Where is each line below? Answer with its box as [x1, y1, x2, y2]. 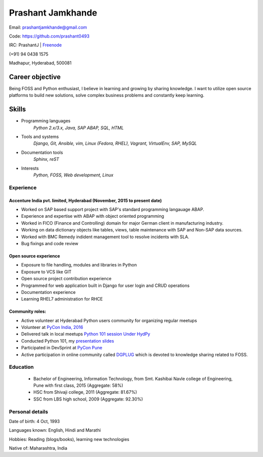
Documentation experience [21, 289, 76, 295]
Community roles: [9, 308, 46, 314]
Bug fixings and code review [21, 240, 79, 246]
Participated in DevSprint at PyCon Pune [21, 345, 102, 351]
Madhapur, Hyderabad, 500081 [9, 60, 72, 66]
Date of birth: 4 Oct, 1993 [9, 418, 60, 424]
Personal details [9, 408, 48, 415]
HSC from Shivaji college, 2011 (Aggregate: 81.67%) [33, 389, 137, 395]
